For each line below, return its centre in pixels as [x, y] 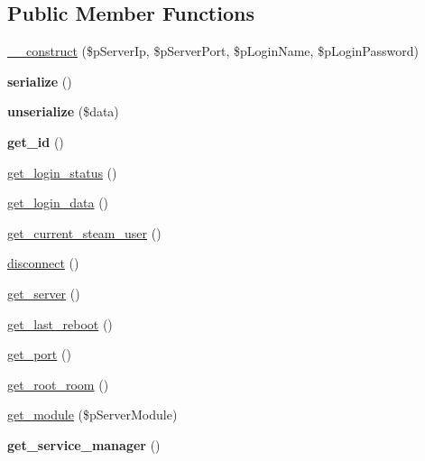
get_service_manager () [84, 444]
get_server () [44, 293]
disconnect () [43, 263]
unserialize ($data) [63, 111]
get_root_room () [58, 384]
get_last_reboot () [60, 323]
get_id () [36, 141]
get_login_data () [58, 203]
